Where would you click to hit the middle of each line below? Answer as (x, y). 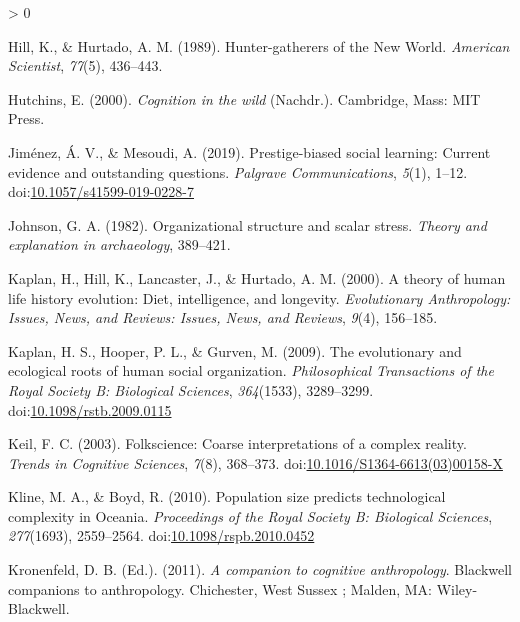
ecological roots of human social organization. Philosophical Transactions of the (251, 370)
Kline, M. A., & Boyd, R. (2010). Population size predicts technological (227, 496)
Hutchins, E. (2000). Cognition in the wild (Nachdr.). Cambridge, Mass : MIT (244, 98)
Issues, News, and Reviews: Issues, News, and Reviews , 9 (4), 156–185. (223, 317)
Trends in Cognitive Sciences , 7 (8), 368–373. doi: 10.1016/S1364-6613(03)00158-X (255, 462)
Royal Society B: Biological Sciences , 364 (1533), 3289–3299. (191, 389)
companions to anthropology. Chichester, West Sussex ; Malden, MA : (220, 588)
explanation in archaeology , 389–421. (119, 244)
